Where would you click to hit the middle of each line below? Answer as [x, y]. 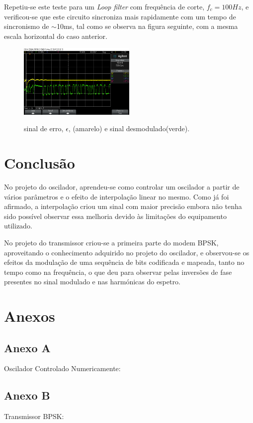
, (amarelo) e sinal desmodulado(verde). [129, 128]
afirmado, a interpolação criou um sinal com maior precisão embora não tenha [123, 206]
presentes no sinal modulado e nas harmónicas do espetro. [92, 282]
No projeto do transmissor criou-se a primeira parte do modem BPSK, [111, 242]
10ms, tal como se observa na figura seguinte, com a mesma [147, 26]
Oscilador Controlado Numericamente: [62, 368]
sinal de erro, [44, 128]
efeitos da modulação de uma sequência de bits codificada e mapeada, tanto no [124, 262]
